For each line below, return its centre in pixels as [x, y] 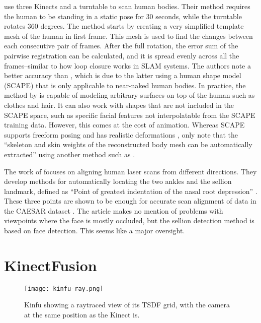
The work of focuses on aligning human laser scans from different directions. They [130, 171]
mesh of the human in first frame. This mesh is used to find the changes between [128, 36]
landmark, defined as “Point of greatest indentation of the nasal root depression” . [131, 191]
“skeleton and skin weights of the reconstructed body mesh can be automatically [128, 144]
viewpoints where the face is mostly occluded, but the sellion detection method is [129, 220]
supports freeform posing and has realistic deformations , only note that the [121, 134]
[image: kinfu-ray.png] [64, 288]
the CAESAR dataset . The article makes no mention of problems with [114, 210]
